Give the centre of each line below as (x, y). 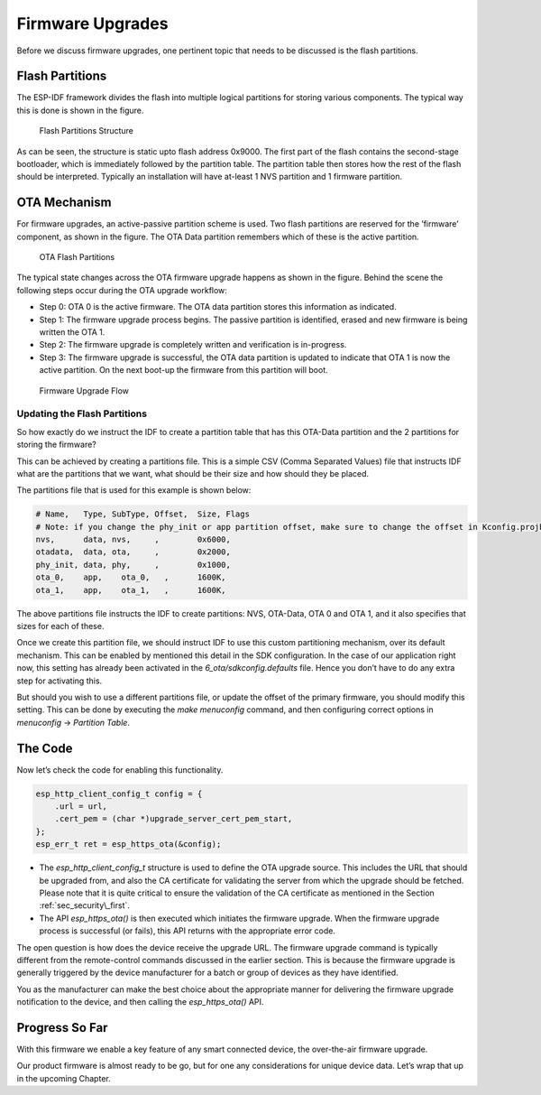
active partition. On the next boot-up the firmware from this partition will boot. (183, 370)
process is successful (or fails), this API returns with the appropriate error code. (187, 931)
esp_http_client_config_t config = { (119, 793)
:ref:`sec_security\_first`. (85, 905)
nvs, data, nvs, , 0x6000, (133, 540)
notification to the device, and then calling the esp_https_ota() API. (140, 1002)
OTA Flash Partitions (77, 257)
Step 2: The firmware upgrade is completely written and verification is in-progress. (193, 345)
